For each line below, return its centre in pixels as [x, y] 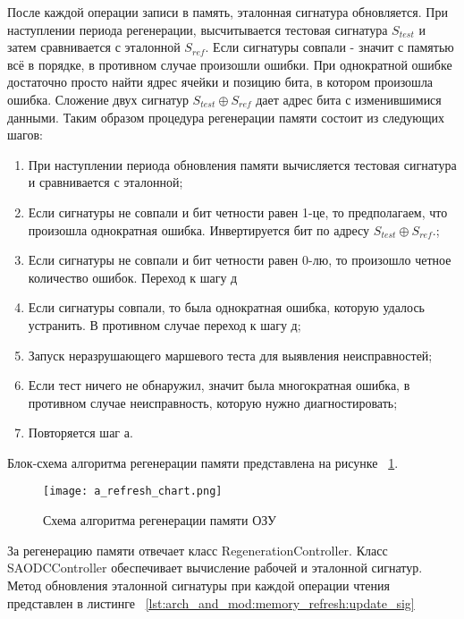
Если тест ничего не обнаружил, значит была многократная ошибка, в [219, 385]
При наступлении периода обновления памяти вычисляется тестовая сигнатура [242, 164]
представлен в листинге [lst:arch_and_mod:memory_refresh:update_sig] [211, 602]
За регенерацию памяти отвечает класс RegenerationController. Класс [198, 550]
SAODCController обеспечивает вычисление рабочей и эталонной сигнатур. [215, 568]
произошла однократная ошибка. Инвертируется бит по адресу [199, 229]
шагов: [25, 135]
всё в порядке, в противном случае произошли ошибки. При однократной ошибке [230, 64]
